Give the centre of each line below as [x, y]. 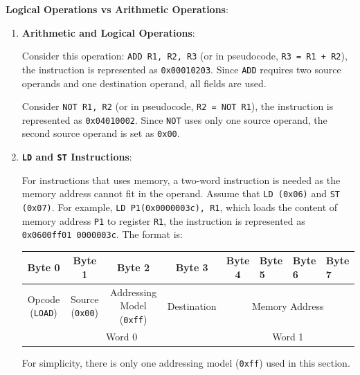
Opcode [44, 299]
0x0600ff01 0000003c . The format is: [102, 234]
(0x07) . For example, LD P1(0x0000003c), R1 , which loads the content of [180, 207]
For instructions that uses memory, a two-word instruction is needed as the [181, 180]
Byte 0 [44, 267]
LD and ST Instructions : [77, 157]
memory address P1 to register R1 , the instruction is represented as [163, 220]
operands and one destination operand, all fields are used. [144, 83]
